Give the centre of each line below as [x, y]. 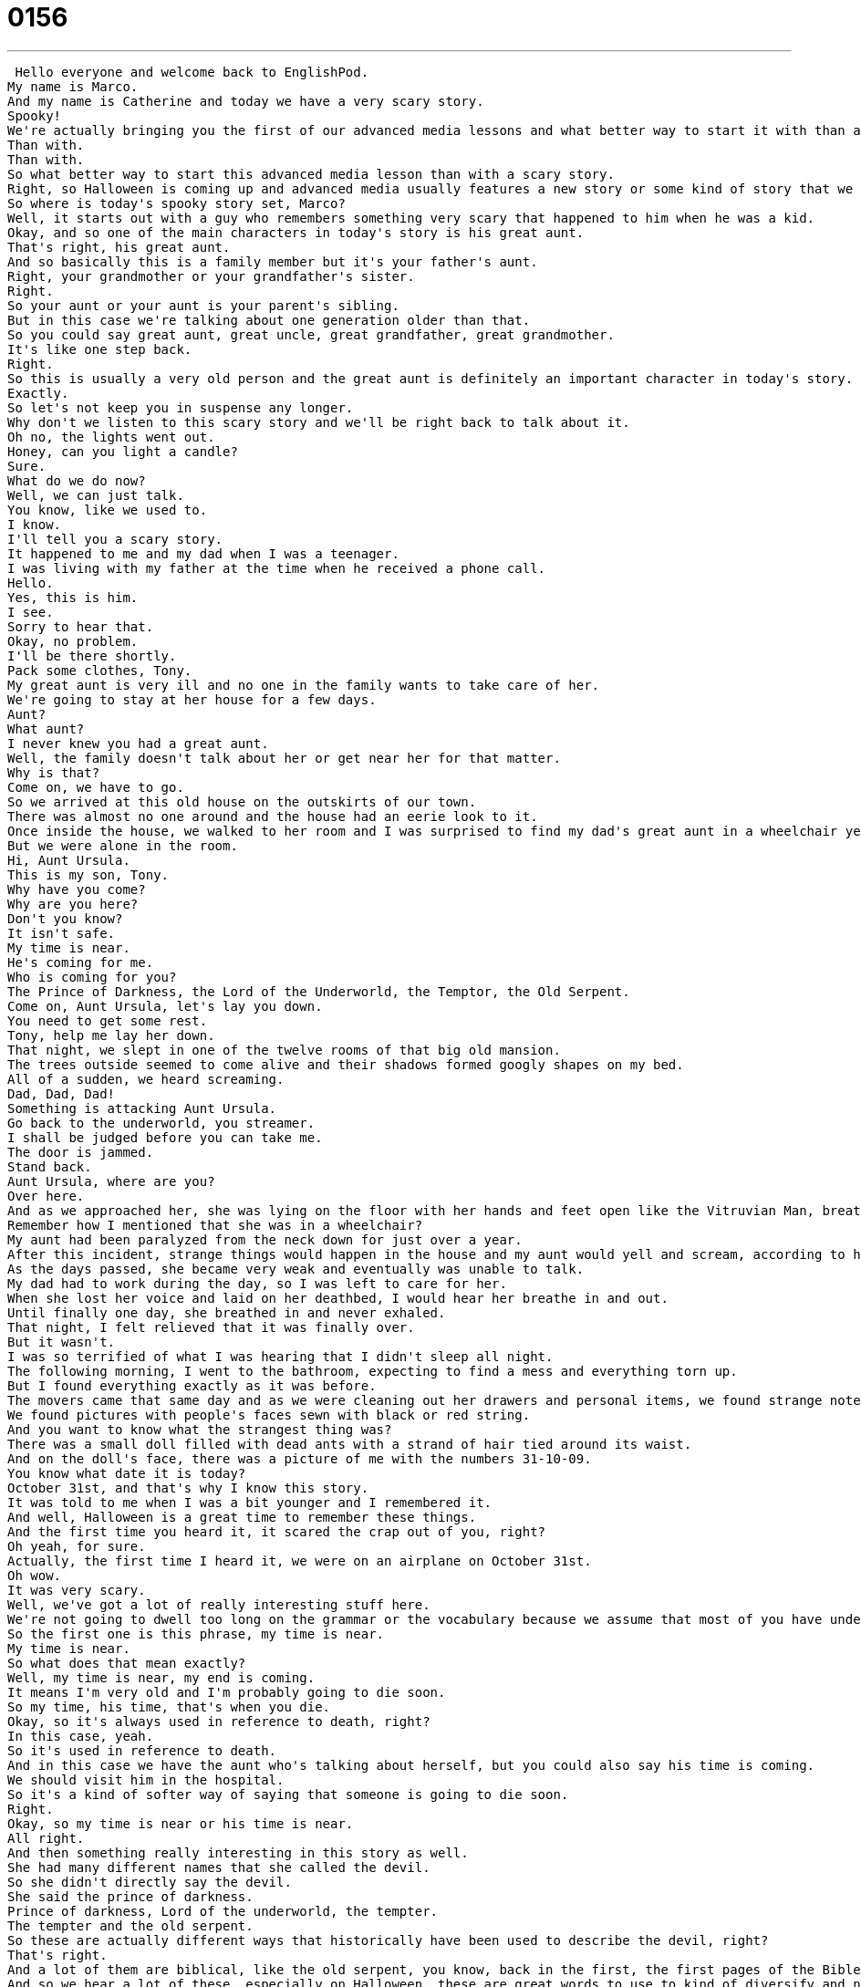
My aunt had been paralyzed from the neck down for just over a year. [265, 1239]
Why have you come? [77, 889]
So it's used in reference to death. [142, 1750]
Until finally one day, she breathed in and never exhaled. [227, 1312]
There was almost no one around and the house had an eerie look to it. [273, 816]
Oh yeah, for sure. [77, 1546]
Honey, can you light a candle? [123, 451]
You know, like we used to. [108, 510]
